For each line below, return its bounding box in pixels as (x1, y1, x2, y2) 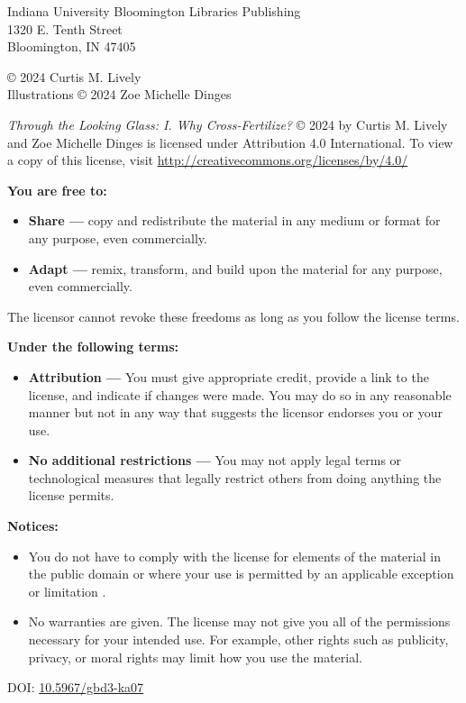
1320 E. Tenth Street (7, 19, 123, 38)
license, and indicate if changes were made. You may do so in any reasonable (28, 385, 452, 404)
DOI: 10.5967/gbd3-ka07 (7, 678, 144, 697)
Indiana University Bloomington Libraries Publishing (7, 2, 301, 20)
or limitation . (28, 581, 106, 600)
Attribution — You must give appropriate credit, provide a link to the (28, 367, 429, 386)
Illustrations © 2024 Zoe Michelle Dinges (7, 85, 232, 104)
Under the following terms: (7, 337, 179, 356)
